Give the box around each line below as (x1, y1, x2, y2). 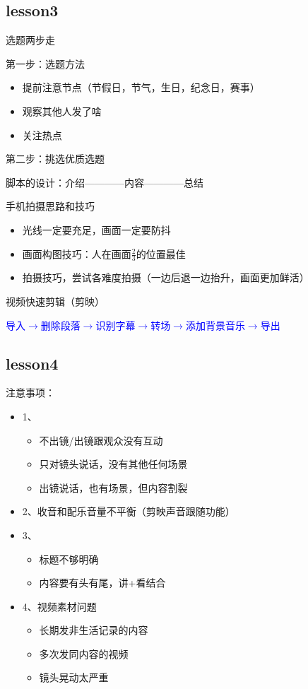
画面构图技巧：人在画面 (22, 246, 131, 261)
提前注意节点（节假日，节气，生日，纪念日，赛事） (22, 80, 260, 95)
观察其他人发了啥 (22, 103, 102, 118)
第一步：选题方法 (6, 56, 85, 71)
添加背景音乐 (185, 317, 245, 332)
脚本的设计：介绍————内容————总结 (6, 175, 203, 189)
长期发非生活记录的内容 (39, 623, 148, 637)
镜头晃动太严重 (39, 670, 109, 685)
